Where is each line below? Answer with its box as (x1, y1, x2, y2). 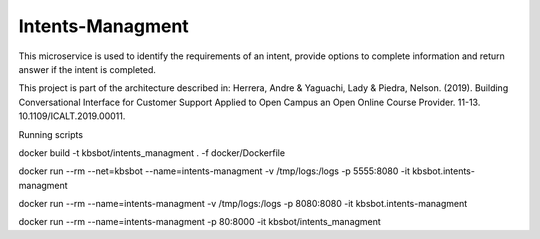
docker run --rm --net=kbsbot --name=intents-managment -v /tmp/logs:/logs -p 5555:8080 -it (18, 165, 410, 177)
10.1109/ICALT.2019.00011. (18, 110, 126, 122)
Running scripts (18, 128, 84, 140)
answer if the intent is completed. (18, 63, 157, 75)
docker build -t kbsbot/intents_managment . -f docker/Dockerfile (18, 146, 285, 159)
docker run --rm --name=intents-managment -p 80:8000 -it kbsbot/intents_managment (18, 216, 382, 228)
